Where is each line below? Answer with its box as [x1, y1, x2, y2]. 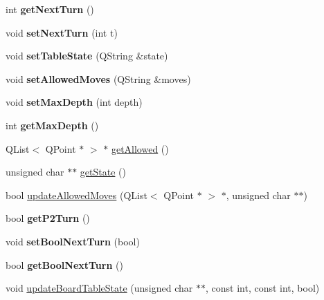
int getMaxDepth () [6, 118, 99, 132]
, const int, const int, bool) [205, 281, 320, 295]
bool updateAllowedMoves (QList [6, 187, 147, 202]
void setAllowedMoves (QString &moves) [6, 71, 191, 86]
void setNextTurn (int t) [6, 25, 118, 39]
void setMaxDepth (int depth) [6, 95, 143, 109]
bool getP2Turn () [6, 211, 90, 225]
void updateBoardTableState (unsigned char [6, 281, 193, 295]
